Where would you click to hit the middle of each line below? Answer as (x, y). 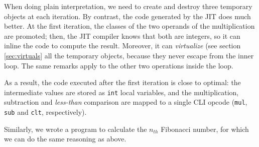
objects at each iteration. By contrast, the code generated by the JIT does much (127, 16)
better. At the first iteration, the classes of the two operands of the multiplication (129, 26)
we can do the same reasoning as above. (65, 139)
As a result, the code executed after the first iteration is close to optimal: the (122, 82)
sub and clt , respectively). (45, 112)
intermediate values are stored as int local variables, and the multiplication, (121, 92)
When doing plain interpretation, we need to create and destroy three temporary (128, 6)
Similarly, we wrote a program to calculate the (76, 129)
